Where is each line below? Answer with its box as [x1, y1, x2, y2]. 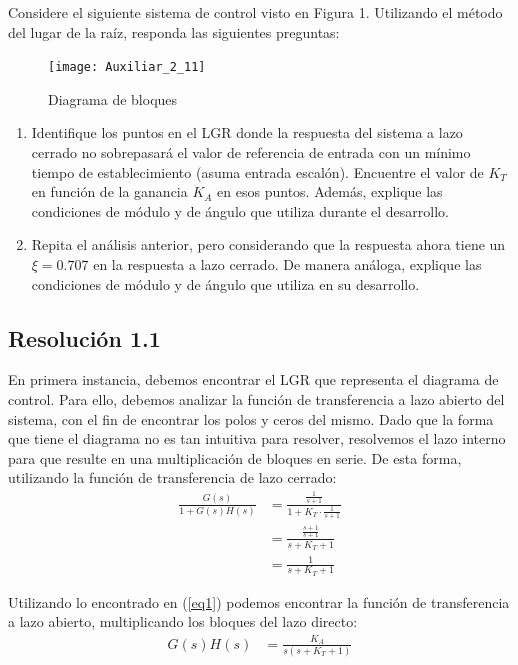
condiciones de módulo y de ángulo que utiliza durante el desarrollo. [31, 200, 449, 221]
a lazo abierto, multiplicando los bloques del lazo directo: [8, 611, 358, 632]
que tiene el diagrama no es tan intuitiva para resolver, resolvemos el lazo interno [8, 428, 506, 449]
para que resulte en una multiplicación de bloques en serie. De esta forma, [8, 447, 462, 468]
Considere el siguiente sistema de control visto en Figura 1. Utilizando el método [8, 2, 503, 22]
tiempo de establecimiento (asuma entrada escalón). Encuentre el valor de [31, 161, 484, 182]
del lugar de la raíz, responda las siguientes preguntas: [8, 21, 340, 42]
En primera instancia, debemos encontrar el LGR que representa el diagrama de [8, 369, 499, 390]
